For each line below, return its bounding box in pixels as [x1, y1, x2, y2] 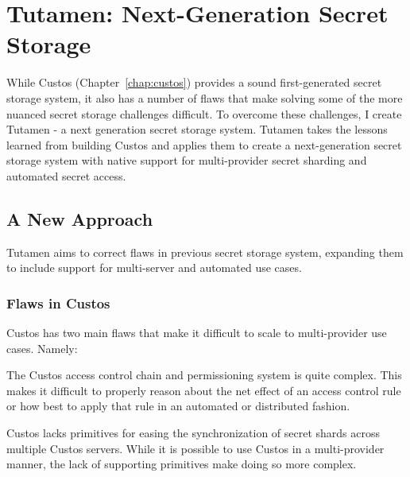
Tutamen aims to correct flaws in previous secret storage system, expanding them [6, 243, 404, 260]
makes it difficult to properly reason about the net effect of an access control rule [6, 382, 401, 398]
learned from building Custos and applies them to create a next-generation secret [6, 136, 402, 153]
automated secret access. [6, 167, 126, 184]
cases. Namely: [6, 339, 78, 356]
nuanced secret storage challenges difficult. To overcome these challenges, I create [6, 105, 402, 122]
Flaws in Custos [6, 293, 110, 312]
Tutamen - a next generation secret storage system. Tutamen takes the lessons [6, 121, 388, 138]
